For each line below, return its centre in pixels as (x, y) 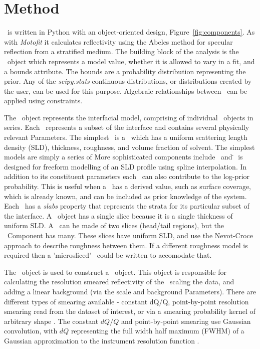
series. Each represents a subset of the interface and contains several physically (127, 127)
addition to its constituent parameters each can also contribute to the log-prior (127, 176)
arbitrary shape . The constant (51, 321)
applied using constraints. (43, 101)
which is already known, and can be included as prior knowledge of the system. (125, 196)
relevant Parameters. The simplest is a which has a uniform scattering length (126, 137)
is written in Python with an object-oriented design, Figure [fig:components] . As (131, 32)
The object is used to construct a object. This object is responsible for (115, 272)
